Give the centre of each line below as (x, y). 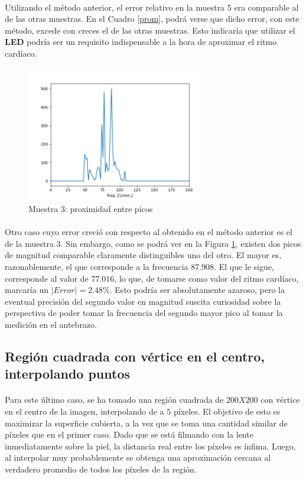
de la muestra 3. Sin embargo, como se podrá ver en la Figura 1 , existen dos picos (153, 243)
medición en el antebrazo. (51, 324)
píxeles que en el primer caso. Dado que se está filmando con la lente (129, 434)
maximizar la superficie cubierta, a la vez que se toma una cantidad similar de (146, 423)
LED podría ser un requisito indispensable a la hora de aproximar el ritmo (141, 42)
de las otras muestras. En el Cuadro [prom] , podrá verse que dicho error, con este (152, 19)
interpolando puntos (67, 374)
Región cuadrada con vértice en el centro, (135, 356)
